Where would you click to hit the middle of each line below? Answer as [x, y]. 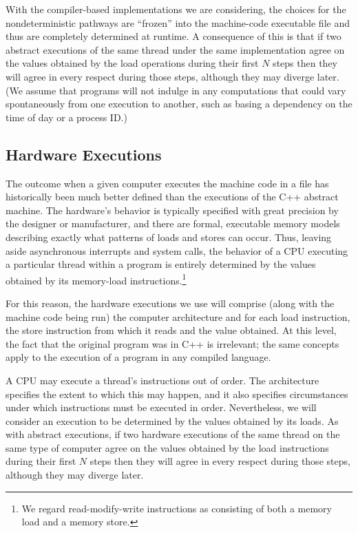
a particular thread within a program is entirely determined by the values [161, 264]
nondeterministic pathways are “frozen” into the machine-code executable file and [178, 22]
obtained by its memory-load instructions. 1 [96, 279]
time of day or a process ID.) [66, 117]
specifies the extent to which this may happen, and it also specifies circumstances [177, 394]
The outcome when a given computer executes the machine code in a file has [167, 183]
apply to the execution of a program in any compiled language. [138, 357]
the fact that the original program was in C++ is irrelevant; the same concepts [172, 343]
